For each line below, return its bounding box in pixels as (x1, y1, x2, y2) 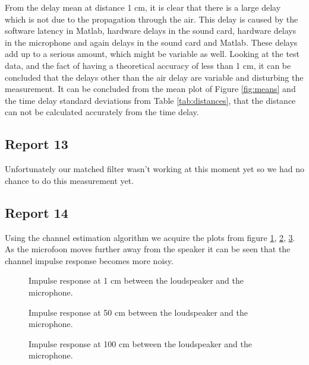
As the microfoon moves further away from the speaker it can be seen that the (5, 243, 291, 255)
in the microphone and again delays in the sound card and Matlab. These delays (5, 36, 298, 48)
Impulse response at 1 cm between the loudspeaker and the (29, 274, 244, 287)
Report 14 (5, 203, 68, 221)
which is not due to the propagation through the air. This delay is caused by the (5, 12, 298, 25)
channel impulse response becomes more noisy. (5, 254, 174, 266)
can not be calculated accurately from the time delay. (5, 106, 199, 118)
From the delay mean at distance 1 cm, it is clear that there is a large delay (5, 1, 281, 13)
